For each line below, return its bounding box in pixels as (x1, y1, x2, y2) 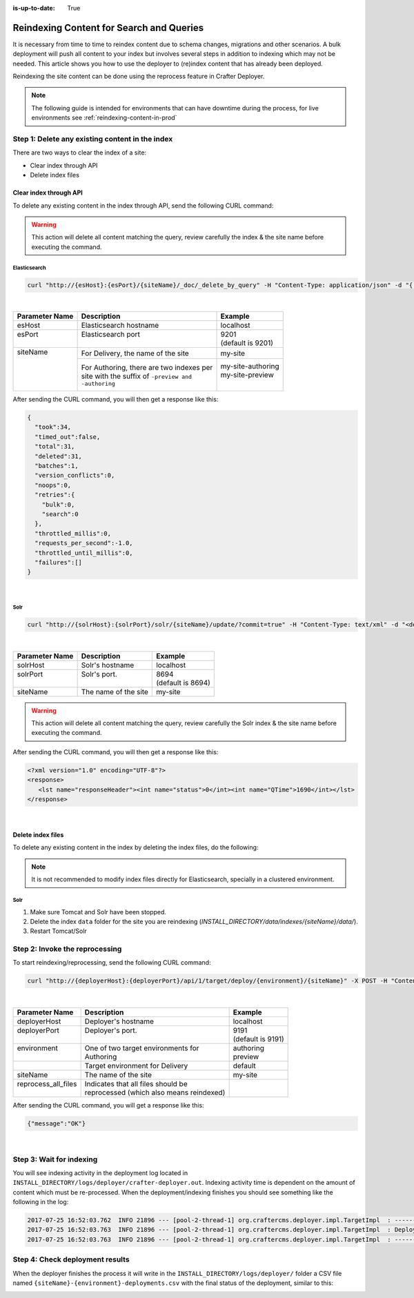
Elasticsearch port (81, 330, 141, 340)
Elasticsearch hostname (81, 321, 159, 331)
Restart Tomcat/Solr (30, 927, 88, 935)
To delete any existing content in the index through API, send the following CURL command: (12, 201, 274, 210)
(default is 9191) (233, 1034, 284, 1043)
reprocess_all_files (17, 1079, 77, 1088)
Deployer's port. (84, 1025, 137, 1035)
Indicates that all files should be (84, 1079, 188, 1088)
